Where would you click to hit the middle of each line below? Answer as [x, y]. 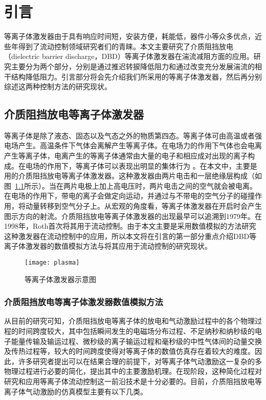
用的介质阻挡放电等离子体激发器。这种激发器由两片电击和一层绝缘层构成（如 [133, 176]
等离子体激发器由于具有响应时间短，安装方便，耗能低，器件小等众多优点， [129, 36]
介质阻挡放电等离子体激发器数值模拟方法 [84, 302]
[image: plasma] [52, 263]
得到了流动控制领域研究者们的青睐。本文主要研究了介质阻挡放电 [126, 46]
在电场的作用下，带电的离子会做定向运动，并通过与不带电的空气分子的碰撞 [129, 196]
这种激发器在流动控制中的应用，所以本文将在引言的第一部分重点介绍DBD [127, 236]
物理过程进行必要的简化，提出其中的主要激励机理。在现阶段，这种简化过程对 [133, 371]
